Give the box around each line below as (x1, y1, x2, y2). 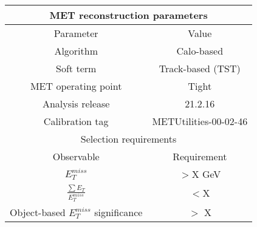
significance (94, 205, 143, 219)
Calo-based (176, 44, 224, 58)
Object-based (10, 205, 66, 219)
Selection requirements (80, 132, 177, 146)
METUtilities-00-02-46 (152, 114, 248, 128)
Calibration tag (43, 114, 109, 128)
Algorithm (54, 44, 98, 58)
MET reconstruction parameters (49, 8, 208, 22)
